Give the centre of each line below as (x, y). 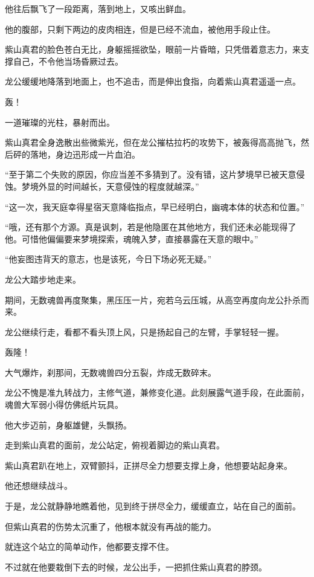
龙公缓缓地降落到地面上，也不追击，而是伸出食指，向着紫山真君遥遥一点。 (153, 81)
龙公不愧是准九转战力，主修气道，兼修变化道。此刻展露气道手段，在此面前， (157, 392)
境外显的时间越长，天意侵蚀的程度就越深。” (114, 186)
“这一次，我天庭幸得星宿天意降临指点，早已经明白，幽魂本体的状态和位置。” (155, 206)
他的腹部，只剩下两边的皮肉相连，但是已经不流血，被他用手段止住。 (140, 29)
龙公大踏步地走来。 (43, 279)
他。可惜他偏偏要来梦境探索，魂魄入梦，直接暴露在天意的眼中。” (132, 238)
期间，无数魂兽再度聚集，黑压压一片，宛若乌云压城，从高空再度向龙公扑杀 (153, 299)
